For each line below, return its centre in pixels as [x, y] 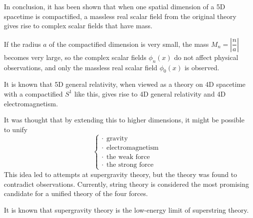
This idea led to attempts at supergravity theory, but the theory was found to [121, 174]
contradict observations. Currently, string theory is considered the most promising [126, 184]
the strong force [130, 165]
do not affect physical [206, 57]
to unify [16, 129]
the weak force [128, 157]
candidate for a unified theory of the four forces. [76, 193]
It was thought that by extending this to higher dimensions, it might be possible [124, 120]
